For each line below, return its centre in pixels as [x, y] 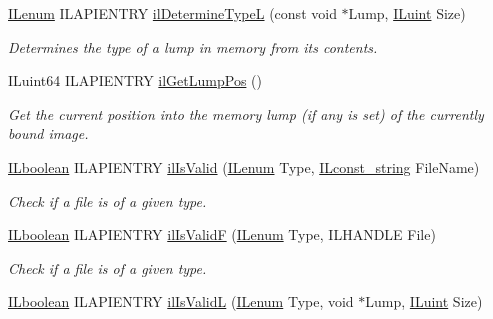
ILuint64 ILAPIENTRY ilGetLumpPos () [135, 80]
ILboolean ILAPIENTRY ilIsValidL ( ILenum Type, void [181, 301]
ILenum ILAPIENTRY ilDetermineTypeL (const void [172, 13]
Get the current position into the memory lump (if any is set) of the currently [246, 113]
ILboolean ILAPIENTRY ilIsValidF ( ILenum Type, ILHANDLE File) [222, 234]
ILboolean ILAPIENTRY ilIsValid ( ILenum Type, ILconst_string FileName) [244, 166]
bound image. [48, 133]
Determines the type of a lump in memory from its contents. [193, 46]
